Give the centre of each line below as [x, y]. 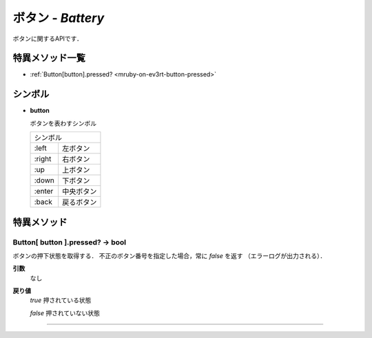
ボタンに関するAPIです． [48, 39]
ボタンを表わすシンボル [63, 123]
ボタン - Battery [59, 18]
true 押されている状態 [61, 300]
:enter [44, 191]
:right [43, 159]
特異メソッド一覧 [49, 58]
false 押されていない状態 [65, 313]
